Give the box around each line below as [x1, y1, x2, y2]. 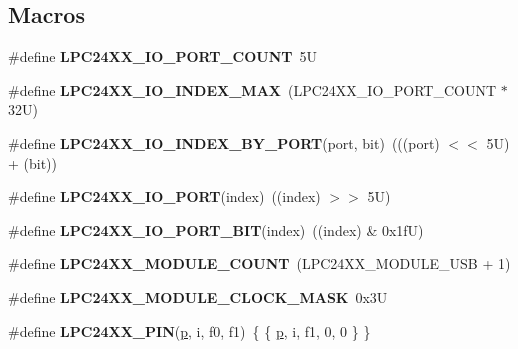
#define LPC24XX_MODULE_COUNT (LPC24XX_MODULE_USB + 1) [8, 253, 511, 274]
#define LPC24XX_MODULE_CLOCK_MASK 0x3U [8, 286, 388, 307]
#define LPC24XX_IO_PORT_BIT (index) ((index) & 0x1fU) [8, 219, 424, 240]
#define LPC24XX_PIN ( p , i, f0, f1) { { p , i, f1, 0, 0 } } [8, 320, 371, 341]
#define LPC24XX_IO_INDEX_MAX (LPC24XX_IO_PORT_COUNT [8, 79, 497, 100]
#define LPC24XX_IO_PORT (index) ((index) [8, 186, 321, 207]
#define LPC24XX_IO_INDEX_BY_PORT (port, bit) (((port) [8, 132, 440, 153]
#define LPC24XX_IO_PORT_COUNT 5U [8, 46, 318, 67]
